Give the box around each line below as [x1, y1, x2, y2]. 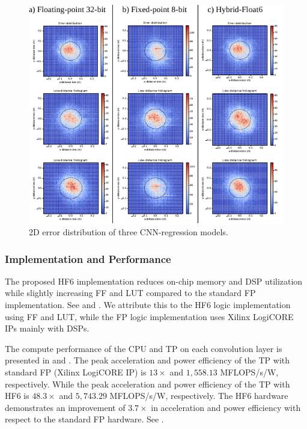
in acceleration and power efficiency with [151, 401, 301, 413]
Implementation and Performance [5, 251, 171, 266]
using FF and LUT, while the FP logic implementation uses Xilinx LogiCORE [5, 310, 294, 323]
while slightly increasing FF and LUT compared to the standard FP [5, 286, 256, 299]
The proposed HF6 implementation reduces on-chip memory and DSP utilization [5, 274, 303, 287]
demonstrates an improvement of [5, 401, 126, 413]
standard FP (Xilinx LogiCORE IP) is [5, 365, 147, 378]
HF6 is [5, 389, 29, 402]
